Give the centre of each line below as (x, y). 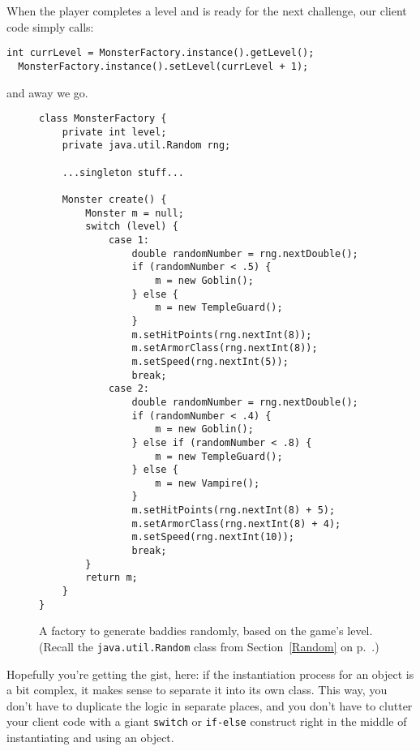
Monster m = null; (135, 213)
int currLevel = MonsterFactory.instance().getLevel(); (161, 53)
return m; (111, 578)
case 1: (129, 240)
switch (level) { (132, 227)
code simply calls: (50, 26)
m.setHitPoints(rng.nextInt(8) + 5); (234, 511)
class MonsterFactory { (103, 119)
